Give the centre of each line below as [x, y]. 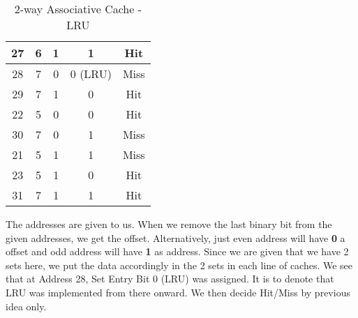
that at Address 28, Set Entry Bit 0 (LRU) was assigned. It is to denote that [170, 279]
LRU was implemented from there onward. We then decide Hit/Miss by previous [178, 292]
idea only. [26, 306]
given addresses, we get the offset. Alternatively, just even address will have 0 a [176, 237]
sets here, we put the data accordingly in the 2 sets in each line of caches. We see [179, 265]
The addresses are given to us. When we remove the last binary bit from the [169, 224]
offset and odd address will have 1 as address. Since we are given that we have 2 [177, 251]
